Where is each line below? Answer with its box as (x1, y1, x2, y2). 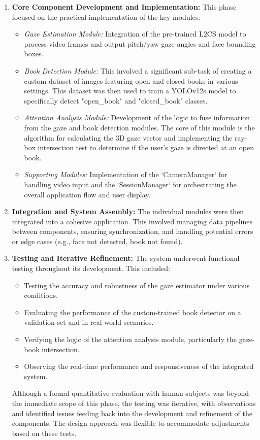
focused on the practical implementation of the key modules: (12, 11, 201, 22)
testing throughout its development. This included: (12, 263, 170, 274)
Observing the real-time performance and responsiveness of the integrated (24, 361, 254, 371)
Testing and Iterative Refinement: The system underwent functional (12, 253, 240, 263)
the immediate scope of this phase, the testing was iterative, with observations (12, 398, 256, 408)
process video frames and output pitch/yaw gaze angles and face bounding (24, 38, 256, 49)
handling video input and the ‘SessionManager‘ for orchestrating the (24, 179, 237, 189)
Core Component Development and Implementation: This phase (12, 2, 237, 12)
